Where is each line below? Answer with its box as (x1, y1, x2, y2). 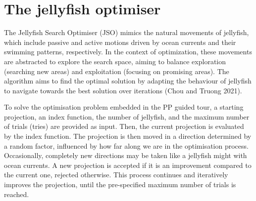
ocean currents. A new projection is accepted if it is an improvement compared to (4, 160, 252, 170)
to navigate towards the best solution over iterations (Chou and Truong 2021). (4, 85, 242, 95)
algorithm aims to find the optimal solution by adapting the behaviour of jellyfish (4, 76, 252, 86)
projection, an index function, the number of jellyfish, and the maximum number (4, 111, 250, 121)
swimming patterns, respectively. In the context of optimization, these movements (4, 46, 252, 57)
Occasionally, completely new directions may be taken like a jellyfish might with (4, 150, 247, 161)
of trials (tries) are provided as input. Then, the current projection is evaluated (4, 121, 244, 131)
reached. (4, 189, 29, 199)
